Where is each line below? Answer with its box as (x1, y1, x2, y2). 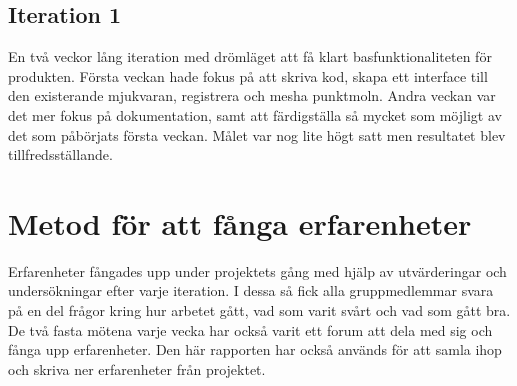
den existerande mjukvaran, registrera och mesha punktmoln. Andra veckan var (8, 85, 496, 106)
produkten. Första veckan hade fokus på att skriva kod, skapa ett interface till (8, 65, 488, 86)
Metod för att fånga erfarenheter (8, 202, 472, 243)
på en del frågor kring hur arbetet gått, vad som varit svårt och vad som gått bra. (8, 300, 511, 321)
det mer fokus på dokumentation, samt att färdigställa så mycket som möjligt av (8, 104, 502, 125)
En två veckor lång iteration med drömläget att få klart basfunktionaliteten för (8, 46, 492, 67)
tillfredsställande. (8, 144, 113, 165)
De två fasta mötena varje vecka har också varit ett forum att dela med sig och (8, 319, 493, 340)
